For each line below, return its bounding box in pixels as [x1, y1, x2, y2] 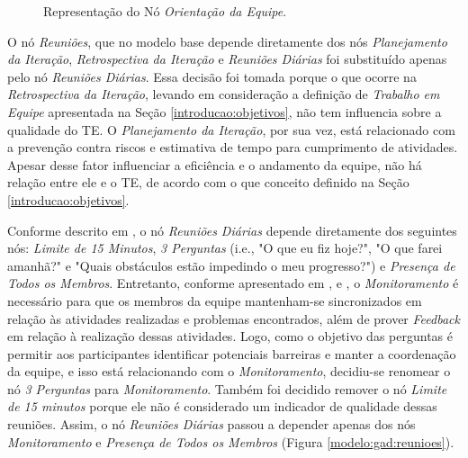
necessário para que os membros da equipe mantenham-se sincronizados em [7, 291, 422, 310]
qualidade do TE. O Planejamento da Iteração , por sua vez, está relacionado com [7, 120, 455, 139]
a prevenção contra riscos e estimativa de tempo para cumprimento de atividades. [7, 138, 458, 157]
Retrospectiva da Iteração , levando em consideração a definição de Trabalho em [7, 85, 440, 103]
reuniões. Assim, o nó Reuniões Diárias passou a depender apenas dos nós [7, 415, 416, 434]
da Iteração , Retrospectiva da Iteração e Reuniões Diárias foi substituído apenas [7, 49, 447, 68]
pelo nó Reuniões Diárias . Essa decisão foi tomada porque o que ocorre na [7, 67, 417, 85]
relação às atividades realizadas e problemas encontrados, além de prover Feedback [7, 309, 460, 328]
